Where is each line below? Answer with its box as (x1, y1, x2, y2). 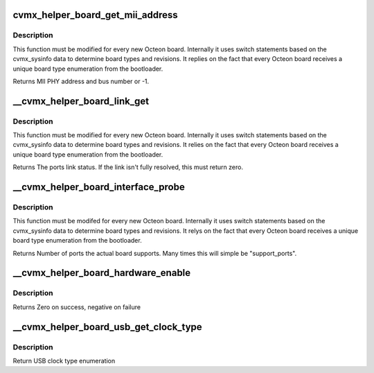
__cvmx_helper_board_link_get (12, 95, 149, 107)
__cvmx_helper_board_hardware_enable (12, 267, 191, 279)
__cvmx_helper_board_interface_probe (12, 181, 185, 193)
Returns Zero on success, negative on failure (12, 302, 141, 311)
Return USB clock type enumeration (12, 356, 116, 365)
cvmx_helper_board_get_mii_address (12, 9, 178, 21)
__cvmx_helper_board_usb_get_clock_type (12, 321, 202, 333)
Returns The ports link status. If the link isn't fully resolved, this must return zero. (12, 163, 244, 171)
